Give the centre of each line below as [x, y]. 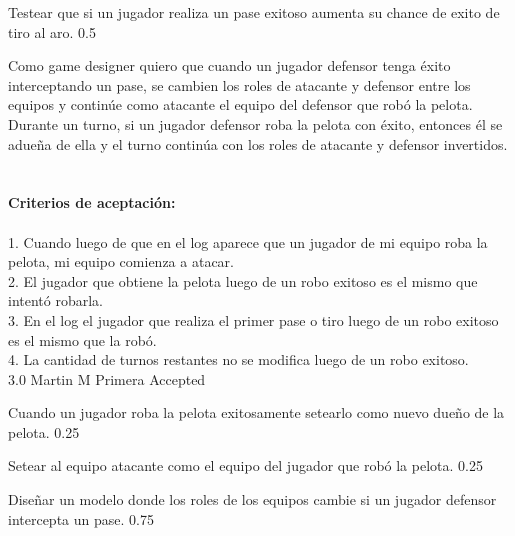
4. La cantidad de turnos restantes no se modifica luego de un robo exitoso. [238, 359]
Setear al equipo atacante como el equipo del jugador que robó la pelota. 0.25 [245, 465]
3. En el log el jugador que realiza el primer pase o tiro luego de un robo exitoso [253, 319]
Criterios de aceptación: [92, 202]
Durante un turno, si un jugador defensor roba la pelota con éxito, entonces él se [255, 123]
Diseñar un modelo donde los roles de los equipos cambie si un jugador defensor [252, 499]
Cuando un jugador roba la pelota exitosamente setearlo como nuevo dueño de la [256, 412]
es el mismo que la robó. [82, 339]
